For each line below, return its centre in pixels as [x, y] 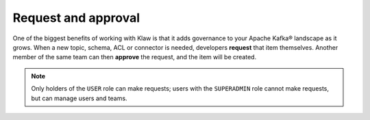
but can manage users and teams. [79, 98]
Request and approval [76, 18]
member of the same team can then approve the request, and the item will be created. [135, 57]
